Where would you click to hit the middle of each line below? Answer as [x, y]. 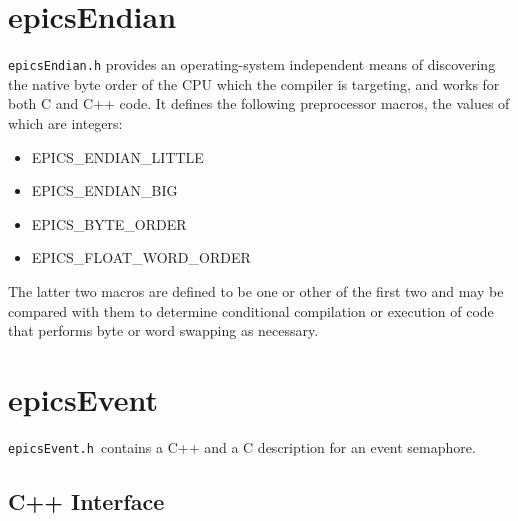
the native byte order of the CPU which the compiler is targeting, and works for [254, 83]
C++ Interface [86, 500]
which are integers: [65, 122]
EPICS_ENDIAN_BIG [104, 190]
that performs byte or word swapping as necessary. [163, 330]
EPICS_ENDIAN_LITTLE [117, 156]
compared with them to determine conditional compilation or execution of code [251, 310]
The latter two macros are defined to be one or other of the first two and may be [256, 290]
